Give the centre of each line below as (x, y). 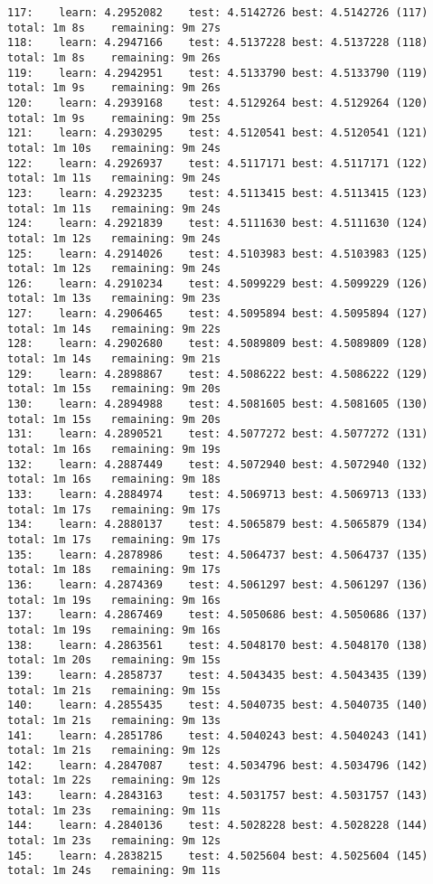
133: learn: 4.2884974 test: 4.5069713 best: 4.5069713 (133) (218, 494)
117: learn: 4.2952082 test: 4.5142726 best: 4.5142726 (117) (218, 13)
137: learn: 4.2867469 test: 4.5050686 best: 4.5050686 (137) (218, 615)
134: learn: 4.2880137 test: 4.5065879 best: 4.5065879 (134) (218, 525)
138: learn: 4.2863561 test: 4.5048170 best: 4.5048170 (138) (218, 645)
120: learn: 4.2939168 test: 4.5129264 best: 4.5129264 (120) (218, 103)
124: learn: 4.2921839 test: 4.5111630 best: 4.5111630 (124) (218, 224)
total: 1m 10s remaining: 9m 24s (114, 148)
